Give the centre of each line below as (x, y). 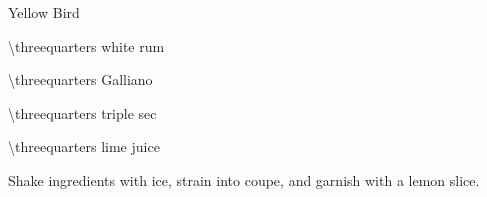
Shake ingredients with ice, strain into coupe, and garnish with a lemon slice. (244, 179)
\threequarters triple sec (82, 112)
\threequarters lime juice (84, 146)
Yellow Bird (44, 12)
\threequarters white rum (86, 45)
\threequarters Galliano (80, 79)
